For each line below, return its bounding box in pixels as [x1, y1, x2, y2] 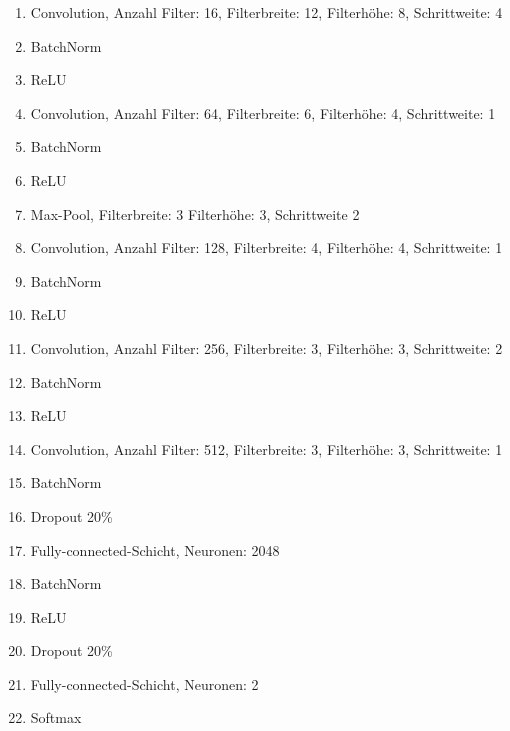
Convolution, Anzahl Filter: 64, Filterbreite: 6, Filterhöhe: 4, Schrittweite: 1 [30, 102, 496, 123]
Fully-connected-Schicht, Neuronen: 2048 [30, 539, 280, 560]
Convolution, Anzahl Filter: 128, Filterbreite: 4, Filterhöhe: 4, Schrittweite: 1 [30, 237, 503, 258]
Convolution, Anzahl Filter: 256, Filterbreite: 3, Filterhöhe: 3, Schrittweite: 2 [30, 337, 503, 358]
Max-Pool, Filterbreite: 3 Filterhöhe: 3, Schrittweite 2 [30, 203, 360, 224]
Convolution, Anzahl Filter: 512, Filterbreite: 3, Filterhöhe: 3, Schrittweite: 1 [30, 438, 503, 459]
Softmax [30, 707, 82, 728]
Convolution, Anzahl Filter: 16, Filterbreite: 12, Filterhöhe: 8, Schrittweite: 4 [30, 2, 503, 22]
